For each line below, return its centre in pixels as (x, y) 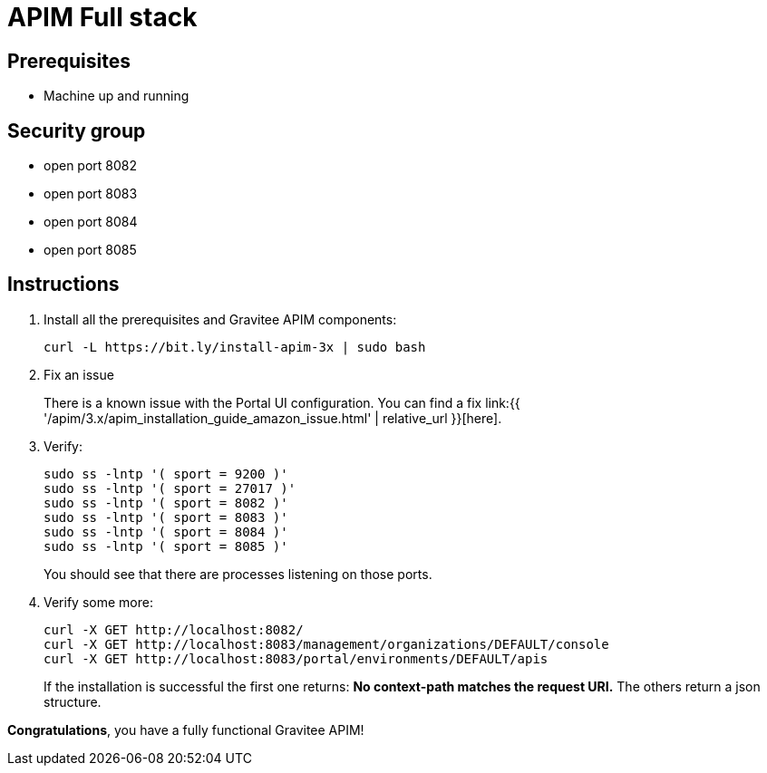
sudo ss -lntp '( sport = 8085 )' (166, 546)
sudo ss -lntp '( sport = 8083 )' (166, 517)
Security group (77, 130)
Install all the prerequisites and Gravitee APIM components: (220, 319)
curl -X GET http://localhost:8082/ (174, 629)
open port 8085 (90, 250)
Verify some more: (98, 602)
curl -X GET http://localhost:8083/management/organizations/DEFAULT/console (326, 644)
